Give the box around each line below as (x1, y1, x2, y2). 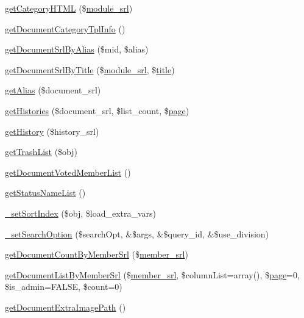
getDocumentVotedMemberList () (5, 165, 131, 178)
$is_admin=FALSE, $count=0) (5, 280, 122, 293)
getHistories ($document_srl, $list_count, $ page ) (5, 104, 189, 117)
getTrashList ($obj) (5, 145, 78, 158)
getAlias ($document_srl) (5, 84, 101, 96)
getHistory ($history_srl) (5, 125, 99, 137)
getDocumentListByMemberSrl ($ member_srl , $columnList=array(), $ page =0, (5, 268, 300, 281)
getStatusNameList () (5, 186, 86, 199)
